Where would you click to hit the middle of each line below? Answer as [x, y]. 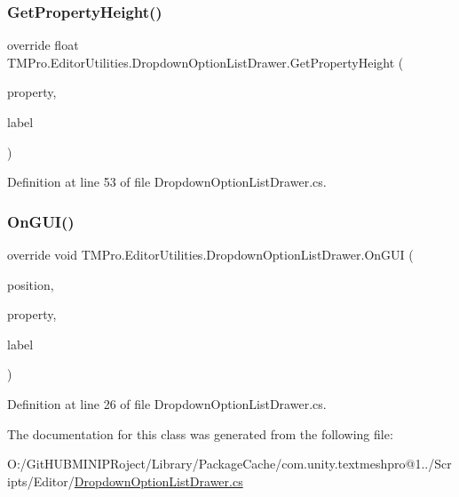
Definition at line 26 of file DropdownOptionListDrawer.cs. [167, 403]
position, [31, 284]
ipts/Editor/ [41, 481]
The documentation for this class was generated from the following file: [200, 433]
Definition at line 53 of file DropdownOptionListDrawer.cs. [167, 182]
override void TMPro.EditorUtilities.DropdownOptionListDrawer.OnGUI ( [210, 254]
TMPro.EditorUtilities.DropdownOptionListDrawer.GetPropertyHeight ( [206, 62]
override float [43, 45]
